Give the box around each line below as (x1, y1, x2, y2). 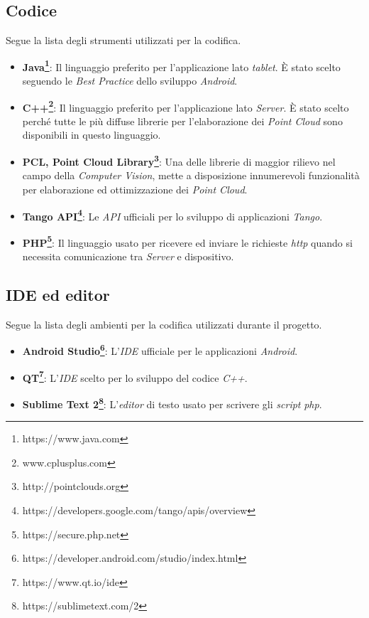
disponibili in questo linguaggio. (22, 127, 161, 142)
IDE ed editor (6, 284, 110, 305)
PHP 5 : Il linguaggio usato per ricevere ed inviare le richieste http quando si (22, 233, 353, 250)
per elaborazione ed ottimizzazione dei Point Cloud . (22, 181, 248, 196)
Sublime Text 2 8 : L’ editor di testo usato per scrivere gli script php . (22, 394, 322, 411)
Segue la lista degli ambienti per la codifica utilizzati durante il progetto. (6, 316, 322, 331)
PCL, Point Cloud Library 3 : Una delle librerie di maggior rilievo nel (22, 152, 336, 169)
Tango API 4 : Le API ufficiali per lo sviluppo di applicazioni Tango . (22, 206, 323, 223)
